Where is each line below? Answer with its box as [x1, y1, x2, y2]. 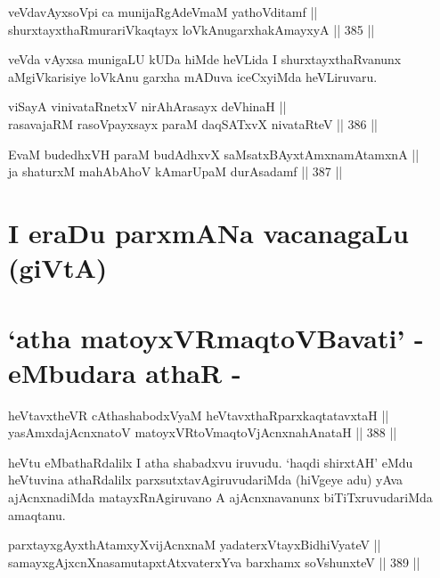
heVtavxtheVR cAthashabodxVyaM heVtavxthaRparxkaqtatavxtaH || [8, 405, 389, 424]
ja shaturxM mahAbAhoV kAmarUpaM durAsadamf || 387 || [8, 162, 343, 181]
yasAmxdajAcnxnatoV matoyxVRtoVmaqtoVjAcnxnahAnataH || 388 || [8, 423, 397, 442]
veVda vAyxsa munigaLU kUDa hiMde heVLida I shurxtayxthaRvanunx [8, 50, 402, 69]
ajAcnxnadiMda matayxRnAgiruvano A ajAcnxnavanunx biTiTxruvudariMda [8, 488, 433, 506]
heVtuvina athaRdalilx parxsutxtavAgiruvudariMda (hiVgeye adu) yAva [8, 470, 403, 489]
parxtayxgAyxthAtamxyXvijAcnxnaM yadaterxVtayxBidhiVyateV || [8, 535, 381, 554]
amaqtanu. [8, 505, 66, 524]
